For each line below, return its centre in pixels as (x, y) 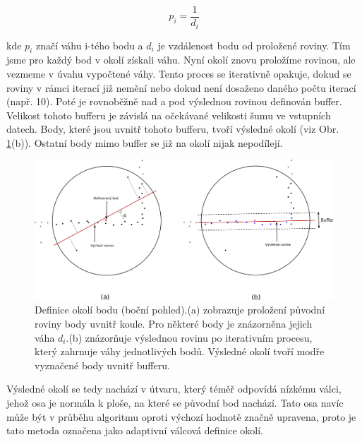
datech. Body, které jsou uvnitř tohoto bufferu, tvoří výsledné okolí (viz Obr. (173, 129)
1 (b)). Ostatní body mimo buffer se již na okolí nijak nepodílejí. (145, 142)
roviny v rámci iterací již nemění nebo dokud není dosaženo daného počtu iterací (181, 87)
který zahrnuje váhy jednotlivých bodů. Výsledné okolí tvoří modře (180, 351)
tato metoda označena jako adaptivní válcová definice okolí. (135, 430)
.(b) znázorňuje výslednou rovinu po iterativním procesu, (189, 337)
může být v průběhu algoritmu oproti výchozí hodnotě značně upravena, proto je (181, 416)
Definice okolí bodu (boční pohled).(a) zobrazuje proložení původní (180, 310)
